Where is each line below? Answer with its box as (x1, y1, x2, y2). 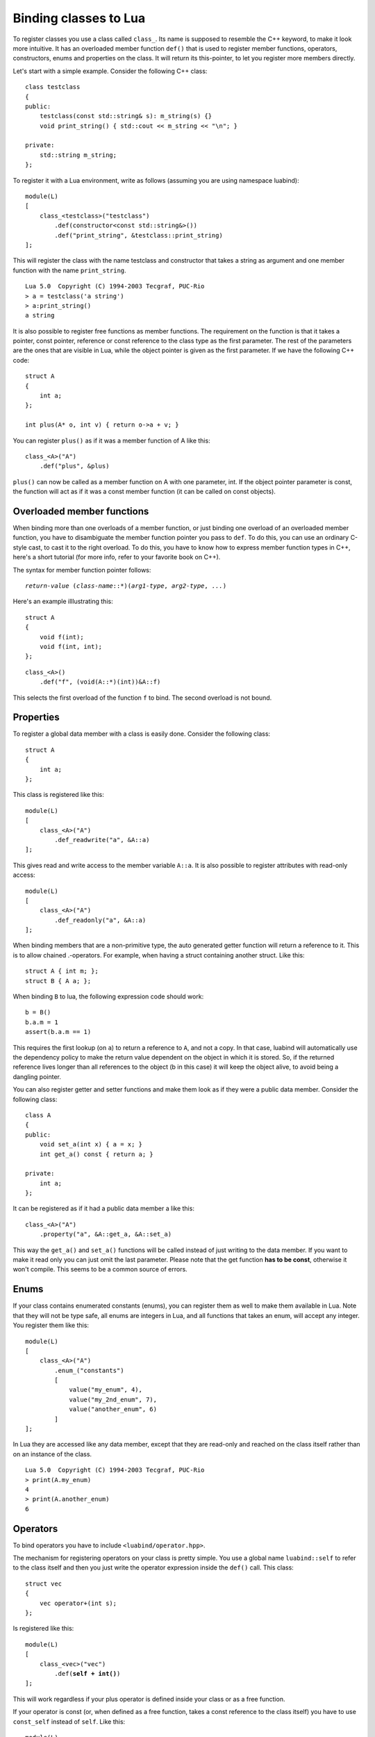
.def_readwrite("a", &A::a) (54, 836, 150, 843)
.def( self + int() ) (54, 1670, 121, 1677)
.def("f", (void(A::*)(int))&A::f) (39, 678, 161, 686)
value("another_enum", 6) (69, 1406, 158, 1413)
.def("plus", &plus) (39, 462, 110, 470)
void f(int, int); (39, 643, 103, 650)
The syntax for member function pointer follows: (12, 566, 151, 574)
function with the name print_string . (12, 266, 126, 274)
